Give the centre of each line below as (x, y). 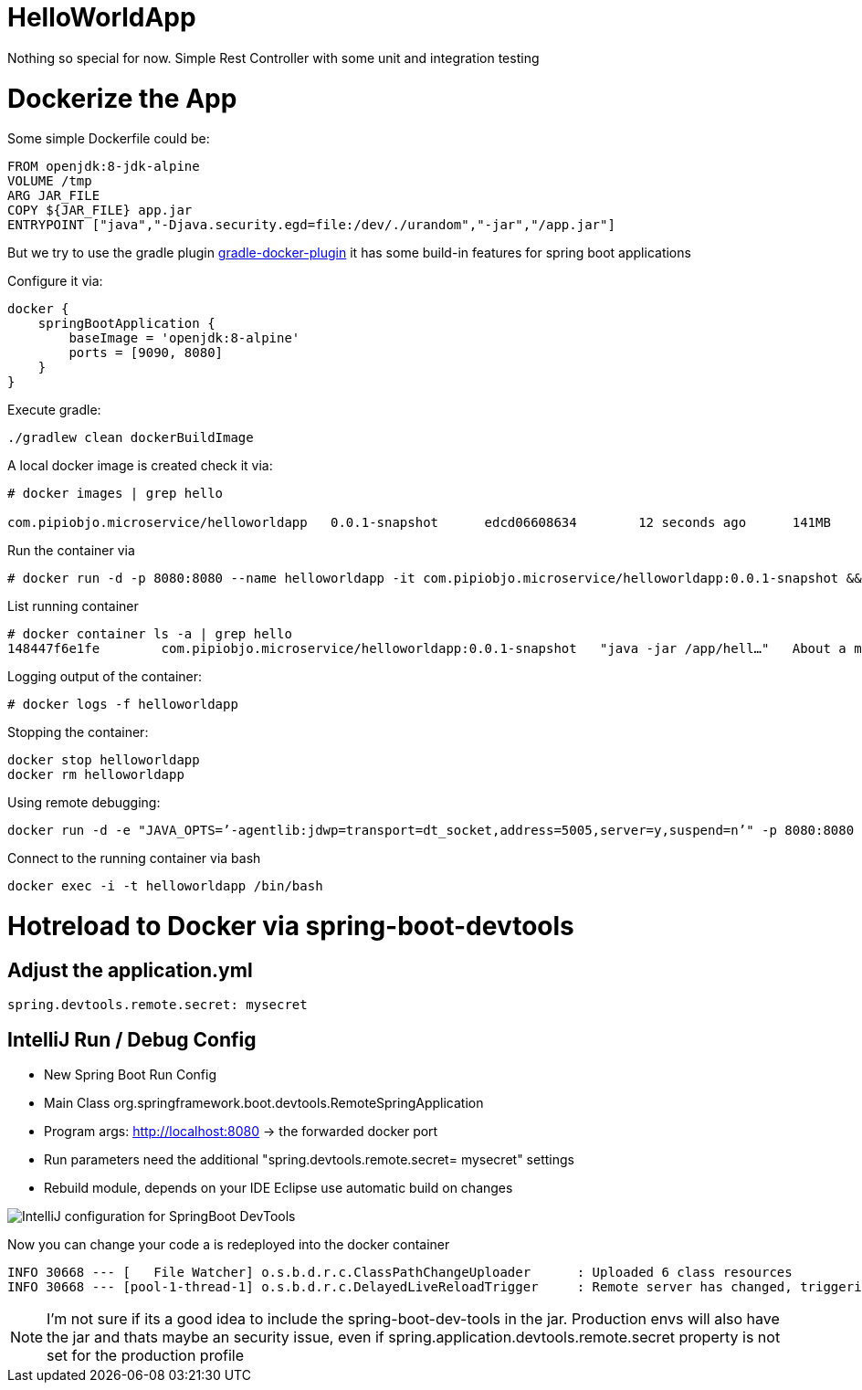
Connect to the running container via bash (134, 858)
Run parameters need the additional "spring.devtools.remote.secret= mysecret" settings (309, 1160)
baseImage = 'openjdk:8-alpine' (184, 338)
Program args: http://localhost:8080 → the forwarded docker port (241, 1132)
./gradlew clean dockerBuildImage (131, 438)
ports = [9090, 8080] (146, 353)
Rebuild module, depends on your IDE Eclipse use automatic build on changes (279, 1188)
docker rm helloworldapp (96, 775)
